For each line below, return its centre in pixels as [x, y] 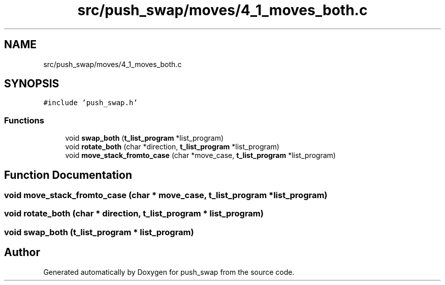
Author [22, 252]
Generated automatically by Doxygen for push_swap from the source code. [169, 272]
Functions [24, 120]
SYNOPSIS [32, 84]
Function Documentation [68, 175]
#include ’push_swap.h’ [90, 103]
